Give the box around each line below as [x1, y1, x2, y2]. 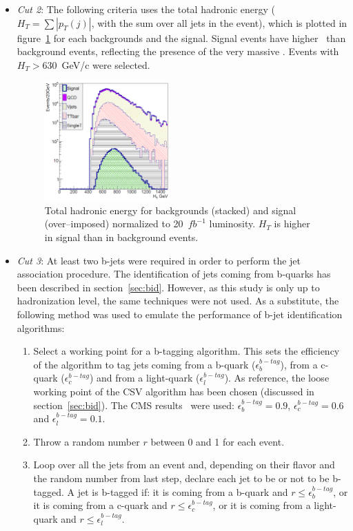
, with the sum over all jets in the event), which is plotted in [91, 15, 347, 30]
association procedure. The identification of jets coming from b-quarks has [17, 267, 331, 281]
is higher [274, 216, 310, 231]
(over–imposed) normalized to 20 [44, 216, 183, 231]
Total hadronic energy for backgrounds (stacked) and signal [44, 202, 296, 217]
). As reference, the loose [224, 371, 330, 385]
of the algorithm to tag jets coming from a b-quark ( [33, 357, 256, 371]
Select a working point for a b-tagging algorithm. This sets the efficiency [33, 344, 340, 358]
